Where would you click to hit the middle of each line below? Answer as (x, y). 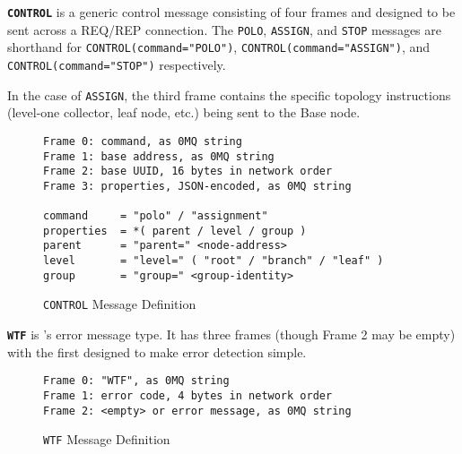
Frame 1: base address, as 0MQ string (159, 156)
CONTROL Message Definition (120, 304)
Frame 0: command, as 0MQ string (143, 141)
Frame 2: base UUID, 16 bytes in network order (188, 171)
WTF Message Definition (107, 439)
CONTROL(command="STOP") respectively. (117, 64)
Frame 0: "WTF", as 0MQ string (136, 381)
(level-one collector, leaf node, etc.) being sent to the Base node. (184, 112)
